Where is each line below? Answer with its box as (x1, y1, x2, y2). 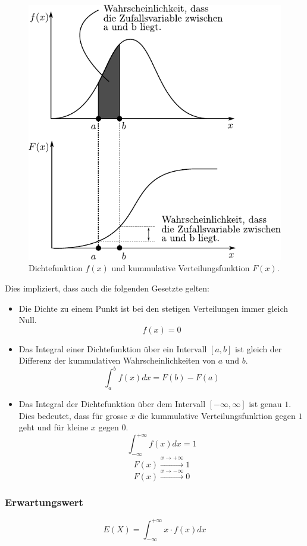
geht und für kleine (18, 421, 89, 433)
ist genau (249, 398, 282, 410)
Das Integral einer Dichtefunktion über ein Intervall (18, 342, 207, 355)
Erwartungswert (5, 494, 83, 509)
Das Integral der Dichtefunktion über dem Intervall (18, 398, 206, 410)
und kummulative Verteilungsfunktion (111, 262, 250, 274)
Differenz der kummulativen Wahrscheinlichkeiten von (18, 354, 215, 367)
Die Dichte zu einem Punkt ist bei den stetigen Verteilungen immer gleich (18, 302, 289, 314)
